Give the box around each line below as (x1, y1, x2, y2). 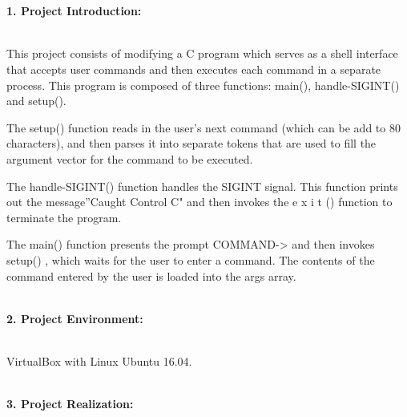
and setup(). (6, 92, 66, 109)
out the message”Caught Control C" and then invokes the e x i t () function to (6, 193, 393, 210)
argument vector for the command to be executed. (6, 150, 253, 167)
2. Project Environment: (6, 310, 143, 326)
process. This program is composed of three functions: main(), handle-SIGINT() (6, 76, 400, 93)
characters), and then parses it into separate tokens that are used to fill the (6, 135, 377, 152)
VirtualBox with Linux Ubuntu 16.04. (6, 352, 192, 369)
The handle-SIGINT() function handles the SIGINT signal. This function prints (6, 177, 398, 194)
